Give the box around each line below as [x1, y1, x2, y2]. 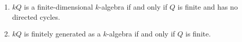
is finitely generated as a [24, 28, 101, 39]
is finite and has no [177, 2, 238, 12]
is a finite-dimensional [24, 2, 93, 12]
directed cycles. [12, 11, 60, 22]
